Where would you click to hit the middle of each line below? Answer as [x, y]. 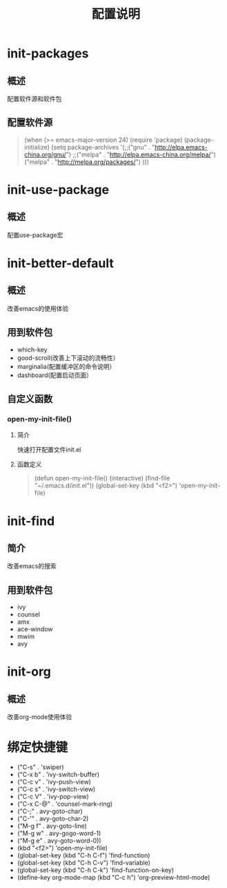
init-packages [48, 54]
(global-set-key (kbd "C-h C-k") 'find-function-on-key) [96, 870]
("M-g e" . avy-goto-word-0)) [59, 841]
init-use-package [58, 190]
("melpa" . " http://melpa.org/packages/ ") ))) [87, 162]
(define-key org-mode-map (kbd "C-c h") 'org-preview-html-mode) [113, 878]
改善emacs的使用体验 [38, 308]
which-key [32, 350]
